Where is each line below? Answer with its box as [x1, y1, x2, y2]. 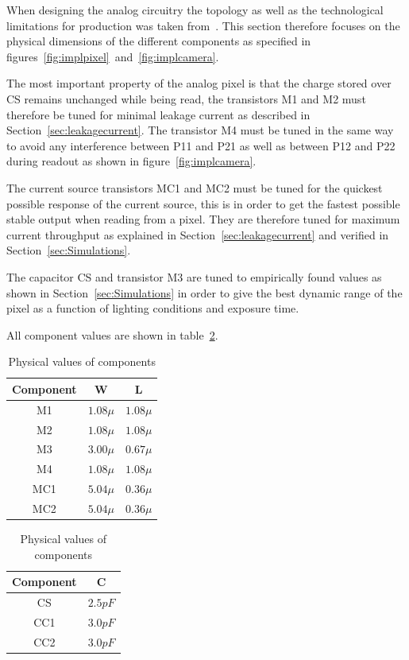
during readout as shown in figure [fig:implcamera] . [6, 153, 257, 169]
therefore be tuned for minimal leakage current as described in [6, 106, 311, 122]
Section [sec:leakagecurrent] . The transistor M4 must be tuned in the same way [6, 122, 394, 138]
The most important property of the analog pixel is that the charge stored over [6, 75, 392, 91]
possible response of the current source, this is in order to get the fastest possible [6, 195, 400, 212]
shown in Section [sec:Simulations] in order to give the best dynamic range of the [6, 284, 403, 301]
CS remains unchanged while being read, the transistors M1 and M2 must [6, 90, 366, 107]
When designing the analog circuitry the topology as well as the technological [6, 2, 384, 17]
